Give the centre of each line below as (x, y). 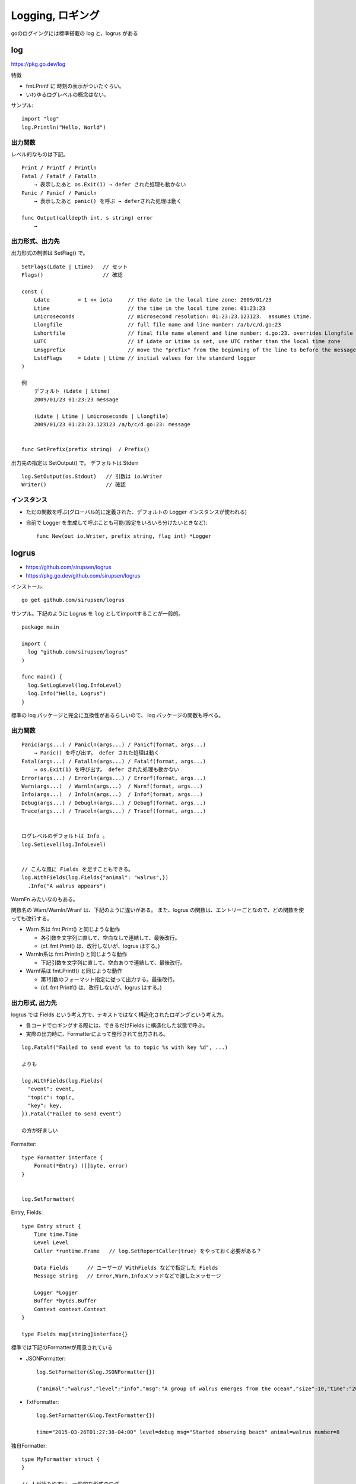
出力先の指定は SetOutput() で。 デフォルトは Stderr (75, 462)
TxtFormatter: (42, 1402)
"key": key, (45, 1105)
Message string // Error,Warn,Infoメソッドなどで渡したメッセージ (128, 1276)
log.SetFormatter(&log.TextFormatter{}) (96, 1415)
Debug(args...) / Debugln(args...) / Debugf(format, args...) (114, 803)
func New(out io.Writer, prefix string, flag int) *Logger (124, 536)
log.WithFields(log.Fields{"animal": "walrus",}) (95, 878)
